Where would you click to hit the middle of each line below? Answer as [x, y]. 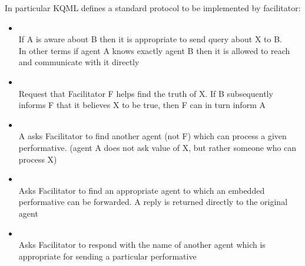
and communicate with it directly [79, 62]
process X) [38, 159]
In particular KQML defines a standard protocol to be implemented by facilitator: [153, 8]
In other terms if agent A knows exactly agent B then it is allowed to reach [154, 50]
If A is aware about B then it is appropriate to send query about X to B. [150, 39]
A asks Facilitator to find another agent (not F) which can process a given [152, 136]
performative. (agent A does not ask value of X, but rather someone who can [158, 147]
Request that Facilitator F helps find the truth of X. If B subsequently [146, 93]
